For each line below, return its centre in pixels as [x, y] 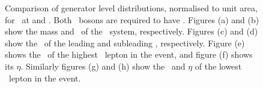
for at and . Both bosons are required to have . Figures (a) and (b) [132, 19]
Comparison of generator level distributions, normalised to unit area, [131, 8]
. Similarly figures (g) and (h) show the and [103, 66]
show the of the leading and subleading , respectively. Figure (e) [125, 43]
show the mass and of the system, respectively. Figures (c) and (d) [131, 31]
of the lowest [218, 66]
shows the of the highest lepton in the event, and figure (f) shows [129, 54]
